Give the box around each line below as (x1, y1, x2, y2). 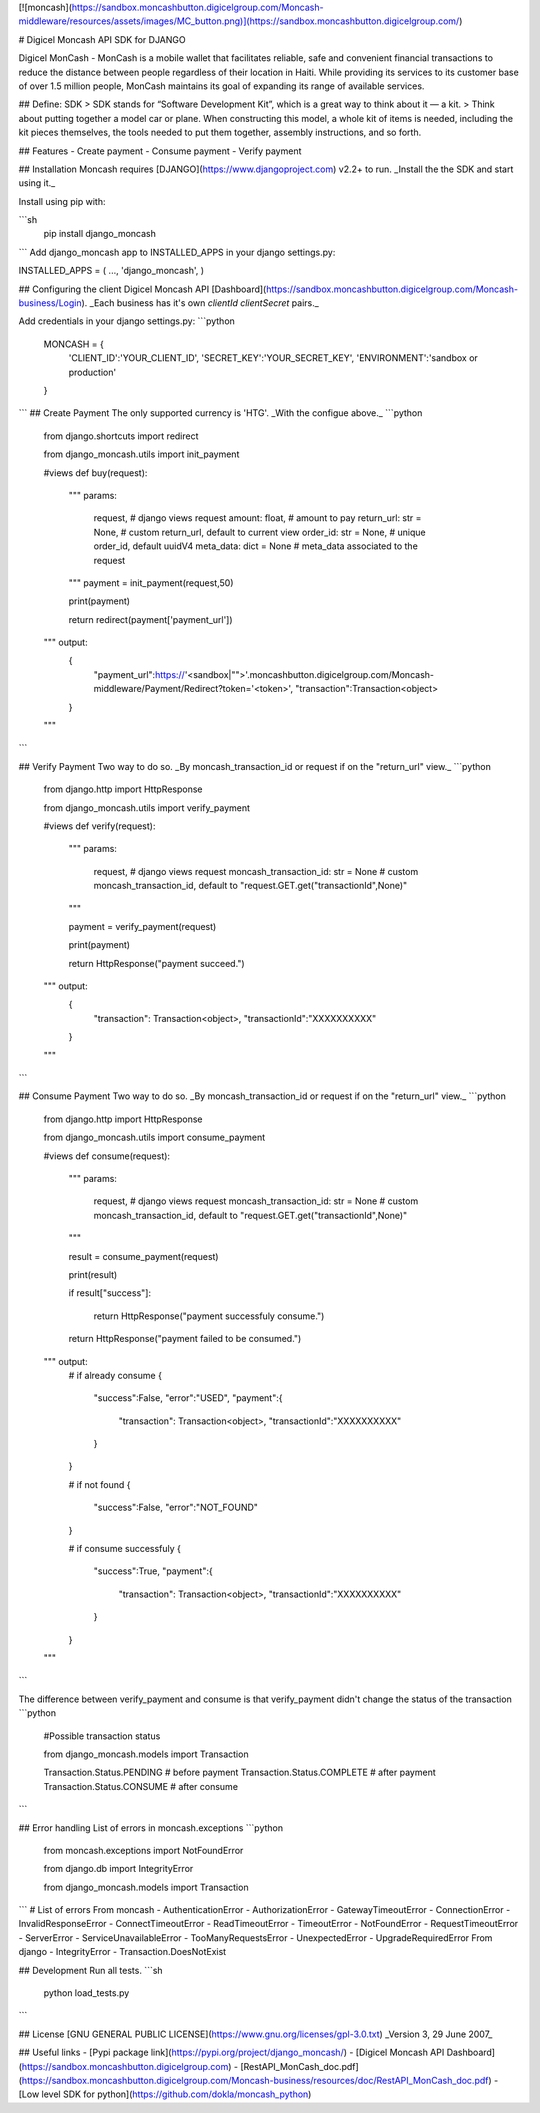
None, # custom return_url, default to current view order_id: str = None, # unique (93, 526, 426, 538)
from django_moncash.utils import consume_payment (43, 1131, 266, 1144)
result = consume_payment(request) (68, 1250, 219, 1262)
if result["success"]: (68, 1287, 152, 1299)
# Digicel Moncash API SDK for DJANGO (18, 33, 186, 45)
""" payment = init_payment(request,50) (68, 576, 234, 589)
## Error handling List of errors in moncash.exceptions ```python (18, 1821, 284, 1834)
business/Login (18, 297, 82, 309)
